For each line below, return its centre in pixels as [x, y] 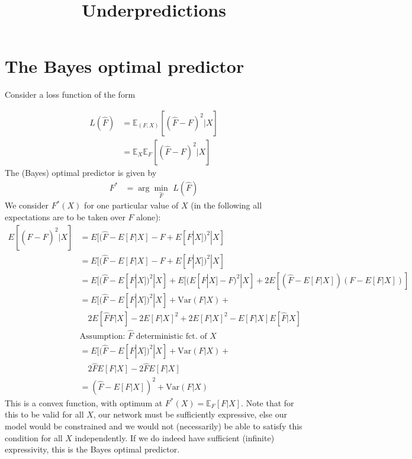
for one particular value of [131, 205]
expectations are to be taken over [65, 216]
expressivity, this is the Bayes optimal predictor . [92, 449]
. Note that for [268, 402]
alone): [149, 216]
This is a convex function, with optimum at [84, 402]
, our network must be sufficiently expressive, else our [190, 414]
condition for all [34, 437]
